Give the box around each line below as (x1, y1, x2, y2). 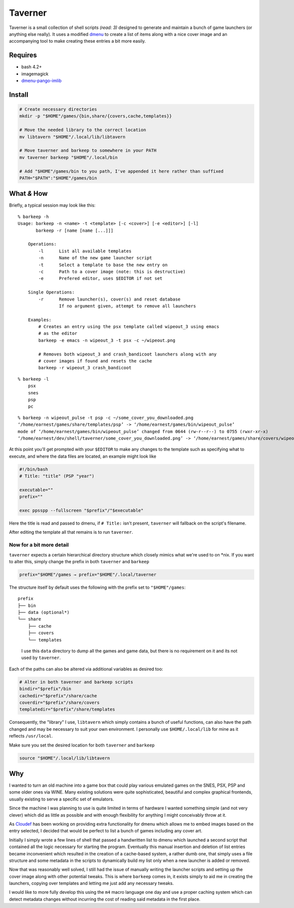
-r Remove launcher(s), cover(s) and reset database (38, 296, 181, 302)
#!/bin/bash (19, 467, 49, 472)
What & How (9, 190, 48, 198)
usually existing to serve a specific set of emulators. (9, 796, 114, 802)
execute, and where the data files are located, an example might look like (9, 453, 156, 459)
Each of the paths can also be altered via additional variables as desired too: (9, 666, 164, 672)
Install (9, 90, 29, 99)
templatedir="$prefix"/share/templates (19, 707, 115, 712)
